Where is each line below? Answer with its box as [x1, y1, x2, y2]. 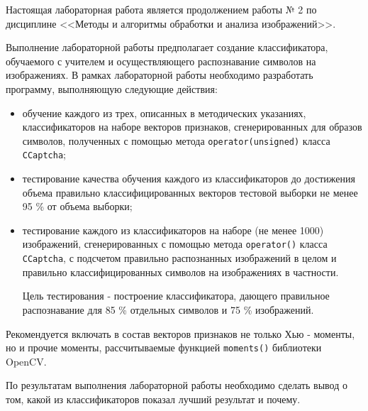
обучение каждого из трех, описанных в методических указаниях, [22, 105, 306, 120]
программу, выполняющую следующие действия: [6, 81, 218, 96]
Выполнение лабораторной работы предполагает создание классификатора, [6, 40, 328, 55]
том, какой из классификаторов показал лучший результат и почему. [6, 391, 301, 406]
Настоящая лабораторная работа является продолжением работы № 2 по [6, 2, 317, 16]
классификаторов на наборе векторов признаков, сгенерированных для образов [22, 119, 362, 134]
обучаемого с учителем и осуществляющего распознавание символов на [6, 53, 316, 68]
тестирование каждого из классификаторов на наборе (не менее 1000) [22, 222, 324, 237]
